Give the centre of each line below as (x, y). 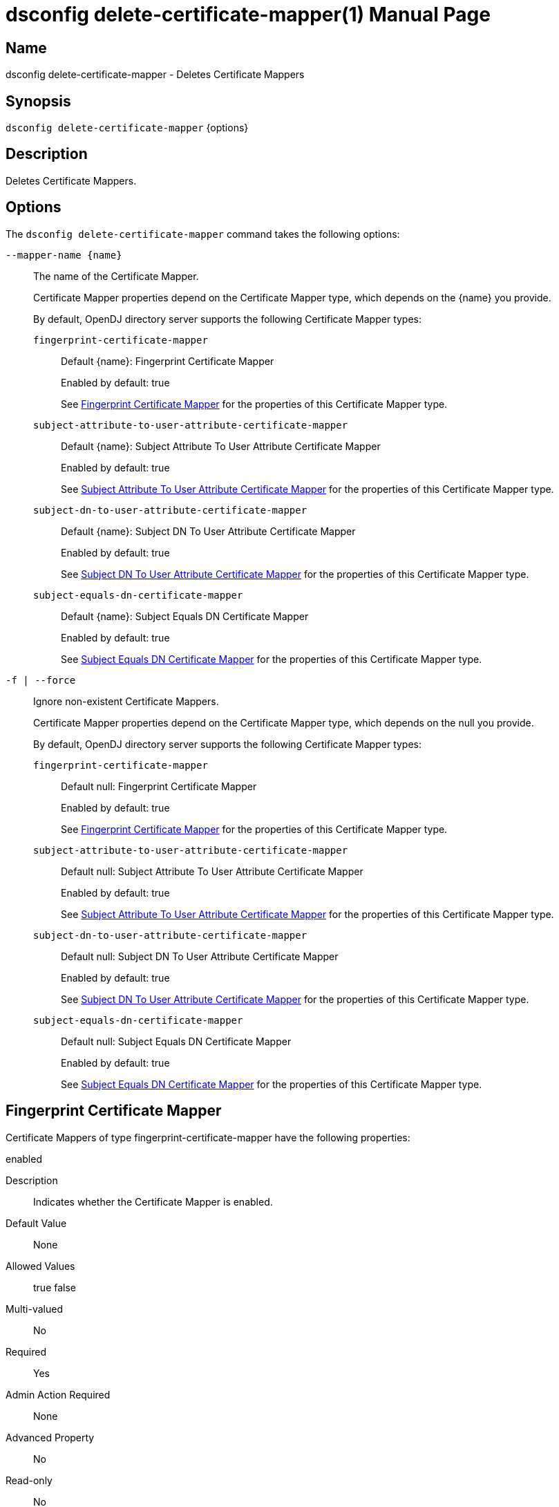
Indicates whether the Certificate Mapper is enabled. (153, 1201)
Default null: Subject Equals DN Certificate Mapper (176, 1041)
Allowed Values (40, 1266)
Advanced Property (50, 1437)
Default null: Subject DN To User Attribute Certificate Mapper (200, 956)
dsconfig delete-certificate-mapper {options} (127, 128)
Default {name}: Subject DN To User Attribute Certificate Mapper (208, 531)
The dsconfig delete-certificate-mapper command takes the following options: (203, 234)
